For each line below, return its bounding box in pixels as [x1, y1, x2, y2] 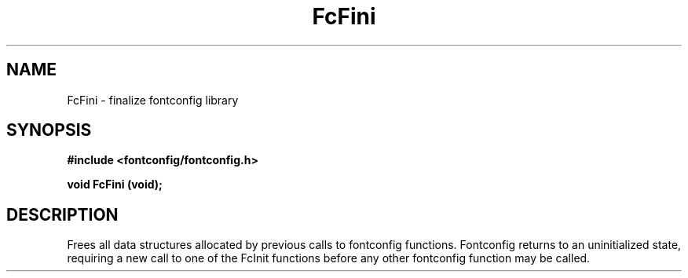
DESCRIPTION [6, 204, 119, 225]
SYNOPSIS [6, 120, 92, 141]
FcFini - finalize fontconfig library [67, 93, 239, 107]
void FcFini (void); [67, 177, 163, 192]
